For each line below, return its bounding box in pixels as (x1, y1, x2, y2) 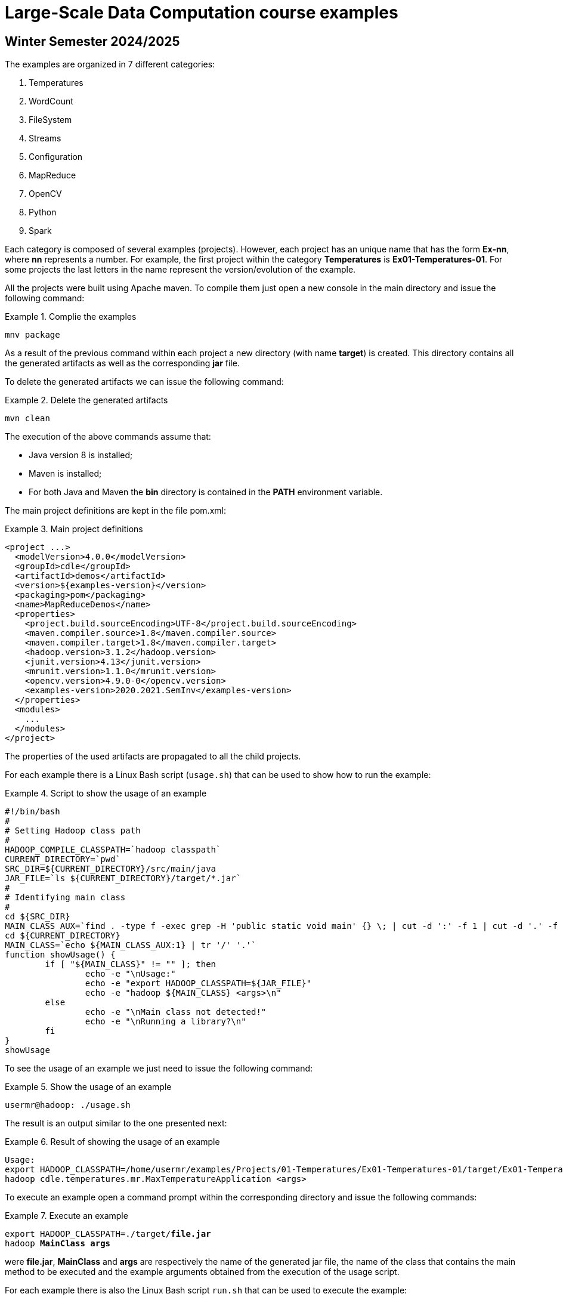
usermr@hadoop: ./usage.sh (5, 1100, 131, 1110)
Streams (29, 133, 61, 144)
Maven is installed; (29, 468, 102, 479)
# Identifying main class (5, 893, 126, 903)
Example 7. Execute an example (5, 1211, 128, 1221)
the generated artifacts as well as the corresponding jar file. (5, 358, 240, 369)
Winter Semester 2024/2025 (5, 33, 180, 49)
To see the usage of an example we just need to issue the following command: (5, 1063, 313, 1074)
